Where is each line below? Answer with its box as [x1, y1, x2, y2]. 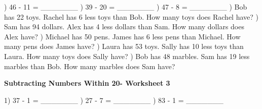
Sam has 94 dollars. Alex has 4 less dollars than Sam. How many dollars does [4, 21, 244, 32]
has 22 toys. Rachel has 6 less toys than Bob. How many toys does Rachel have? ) [4, 11, 258, 22]
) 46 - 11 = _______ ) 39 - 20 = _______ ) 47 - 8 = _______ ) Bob [4, 2, 247, 12]
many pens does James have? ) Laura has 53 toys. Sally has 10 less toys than [4, 41, 244, 51]
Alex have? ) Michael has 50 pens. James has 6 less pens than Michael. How [4, 31, 241, 41]
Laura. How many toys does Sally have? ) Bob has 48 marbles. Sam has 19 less [4, 50, 250, 61]
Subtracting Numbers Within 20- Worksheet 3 [4, 78, 170, 88]
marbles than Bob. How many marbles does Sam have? [4, 61, 175, 71]
